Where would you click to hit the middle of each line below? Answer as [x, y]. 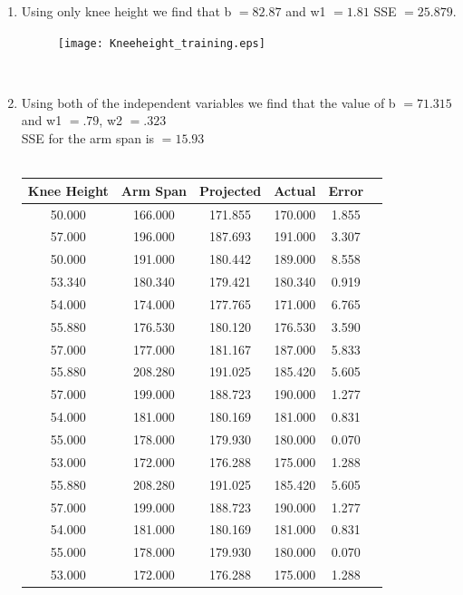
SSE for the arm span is [88, 138]
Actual [295, 190]
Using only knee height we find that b [126, 11]
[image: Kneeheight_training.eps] [161, 43]
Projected [230, 190]
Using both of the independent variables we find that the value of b [208, 102]
